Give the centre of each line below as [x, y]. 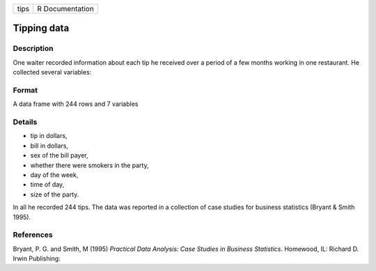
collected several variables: [52, 72]
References [33, 235]
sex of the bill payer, [59, 155]
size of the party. [55, 194]
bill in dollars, [49, 146]
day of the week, [54, 175]
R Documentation [65, 9]
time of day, [47, 185]
